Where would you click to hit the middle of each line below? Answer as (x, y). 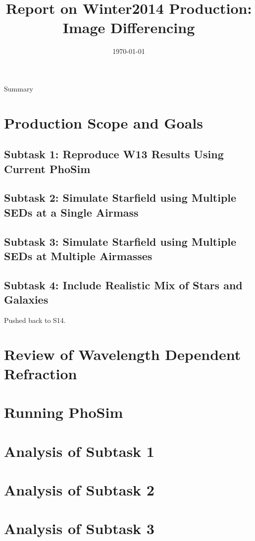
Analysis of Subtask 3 (79, 528)
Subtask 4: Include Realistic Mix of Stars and (123, 285)
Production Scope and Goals (103, 122)
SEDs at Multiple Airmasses (78, 256)
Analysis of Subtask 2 (79, 490)
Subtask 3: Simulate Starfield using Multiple (120, 241)
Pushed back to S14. (35, 320)
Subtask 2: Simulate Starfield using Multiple (120, 198)
